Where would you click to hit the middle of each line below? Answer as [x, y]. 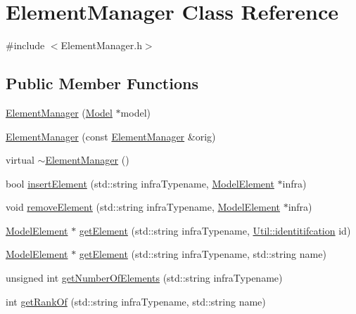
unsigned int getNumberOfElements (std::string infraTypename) [144, 278]
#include [25, 45]
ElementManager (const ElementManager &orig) [111, 136]
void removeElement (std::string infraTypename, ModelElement [143, 207]
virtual [20, 160]
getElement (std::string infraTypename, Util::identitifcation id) [215, 230]
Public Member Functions [102, 83]
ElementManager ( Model [59, 112]
